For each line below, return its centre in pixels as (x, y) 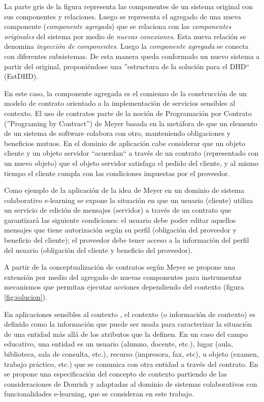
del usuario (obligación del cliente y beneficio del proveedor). (98, 250)
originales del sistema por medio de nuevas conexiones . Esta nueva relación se (125, 36)
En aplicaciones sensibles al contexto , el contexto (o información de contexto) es (130, 314)
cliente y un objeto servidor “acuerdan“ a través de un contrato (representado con (131, 153)
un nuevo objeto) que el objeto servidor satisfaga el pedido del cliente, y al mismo (131, 163)
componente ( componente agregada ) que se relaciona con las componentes (118, 26)
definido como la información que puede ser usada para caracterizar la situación (128, 324)
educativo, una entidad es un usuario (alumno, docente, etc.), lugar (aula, (119, 344)
